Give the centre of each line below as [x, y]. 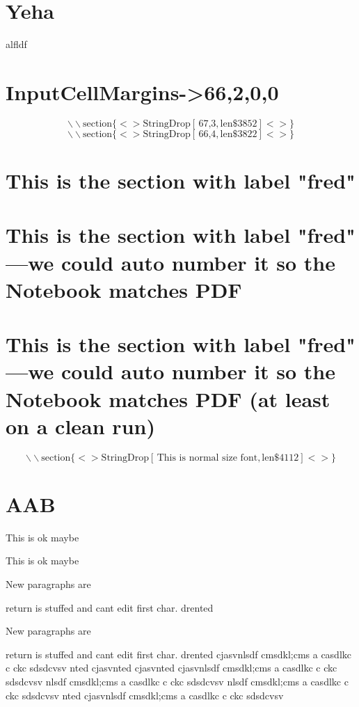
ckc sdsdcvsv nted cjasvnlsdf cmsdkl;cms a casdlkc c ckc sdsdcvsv [145, 695]
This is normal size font [207, 458]
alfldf [16, 44]
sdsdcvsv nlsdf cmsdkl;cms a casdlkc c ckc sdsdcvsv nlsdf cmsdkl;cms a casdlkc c [177, 681]
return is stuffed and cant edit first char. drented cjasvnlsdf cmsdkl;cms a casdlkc [179, 654]
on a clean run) [80, 426]
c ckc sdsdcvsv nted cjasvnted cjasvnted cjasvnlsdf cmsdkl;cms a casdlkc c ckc [171, 668]
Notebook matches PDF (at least [168, 398]
